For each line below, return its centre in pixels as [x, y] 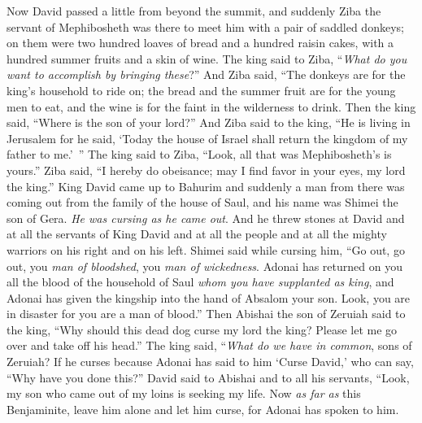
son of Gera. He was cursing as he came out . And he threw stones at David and [206, 218]
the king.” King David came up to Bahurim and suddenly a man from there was [206, 186]
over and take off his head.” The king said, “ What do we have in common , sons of [209, 345]
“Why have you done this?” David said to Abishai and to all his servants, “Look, [208, 377]
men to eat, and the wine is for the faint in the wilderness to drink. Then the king [211, 106]
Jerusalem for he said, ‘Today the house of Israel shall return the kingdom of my [207, 138]
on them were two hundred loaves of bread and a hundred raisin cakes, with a [200, 43]
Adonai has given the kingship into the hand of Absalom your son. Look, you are [209, 297]
